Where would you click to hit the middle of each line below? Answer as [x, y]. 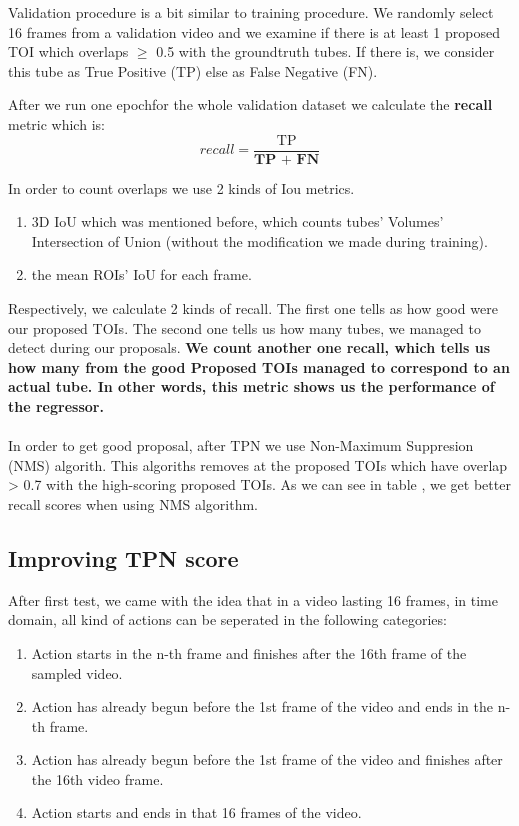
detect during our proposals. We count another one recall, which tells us [249, 347]
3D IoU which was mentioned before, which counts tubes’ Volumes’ [237, 221]
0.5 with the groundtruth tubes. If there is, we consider [325, 51]
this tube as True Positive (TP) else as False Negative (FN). [193, 70]
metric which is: [56, 123]
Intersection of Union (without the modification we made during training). [259, 240]
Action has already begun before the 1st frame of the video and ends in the [262, 706]
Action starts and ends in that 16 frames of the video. [196, 812]
